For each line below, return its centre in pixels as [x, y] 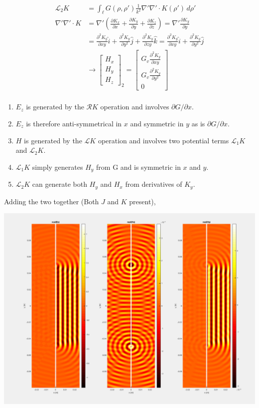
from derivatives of [154, 184]
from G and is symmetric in [138, 167]
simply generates [58, 167]
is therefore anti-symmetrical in [74, 123]
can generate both [60, 184]
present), [142, 201]
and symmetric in [157, 123]
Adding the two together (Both [52, 201]
